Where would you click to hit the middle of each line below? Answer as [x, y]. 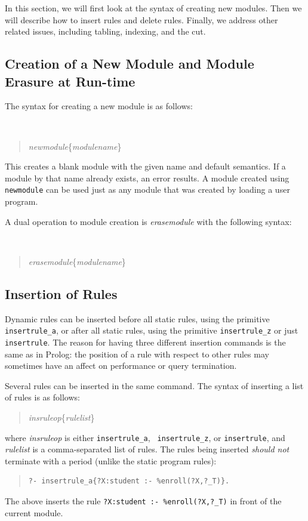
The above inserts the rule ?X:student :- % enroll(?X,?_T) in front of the [143, 501]
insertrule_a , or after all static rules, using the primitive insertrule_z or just [152, 330]
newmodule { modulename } [75, 146]
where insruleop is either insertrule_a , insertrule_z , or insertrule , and [145, 437]
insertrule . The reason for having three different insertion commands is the [145, 342]
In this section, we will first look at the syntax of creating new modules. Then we [153, 8]
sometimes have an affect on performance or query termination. [121, 366]
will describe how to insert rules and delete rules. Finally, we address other [141, 19]
